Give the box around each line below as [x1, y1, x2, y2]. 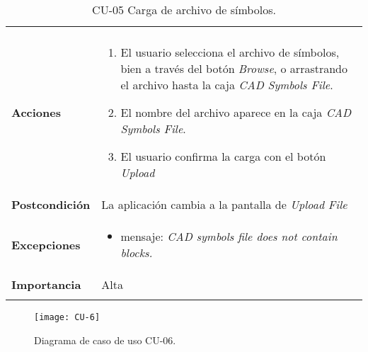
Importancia [11, 276, 81, 293]
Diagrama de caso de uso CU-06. [34, 332, 176, 347]
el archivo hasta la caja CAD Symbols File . [120, 76, 333, 93]
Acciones [11, 104, 61, 120]
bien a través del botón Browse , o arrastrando [120, 60, 348, 76]
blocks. [120, 244, 153, 261]
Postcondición [11, 196, 91, 212]
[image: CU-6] [34, 312, 100, 322]
